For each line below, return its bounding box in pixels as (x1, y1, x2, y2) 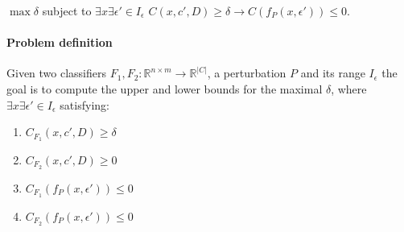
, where (331, 80, 367, 97)
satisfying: (60, 96, 109, 113)
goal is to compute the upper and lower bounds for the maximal (6, 80, 323, 97)
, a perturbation (207, 64, 287, 81)
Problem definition (6, 34, 113, 51)
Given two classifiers (6, 64, 107, 81)
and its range (300, 64, 365, 81)
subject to (42, 2, 92, 19)
